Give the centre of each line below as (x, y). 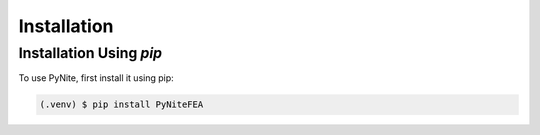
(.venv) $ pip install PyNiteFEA (121, 104)
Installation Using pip (90, 53)
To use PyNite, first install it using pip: (96, 78)
